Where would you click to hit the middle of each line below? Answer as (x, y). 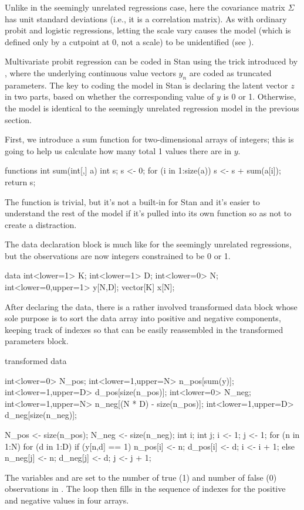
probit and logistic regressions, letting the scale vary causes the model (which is (148, 30)
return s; (20, 181)
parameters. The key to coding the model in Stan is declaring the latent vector (146, 85)
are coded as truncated (230, 72)
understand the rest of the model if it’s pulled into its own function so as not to (148, 213)
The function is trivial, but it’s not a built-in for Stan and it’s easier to (132, 201)
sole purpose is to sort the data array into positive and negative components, (143, 318)
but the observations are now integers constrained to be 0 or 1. (118, 255)
